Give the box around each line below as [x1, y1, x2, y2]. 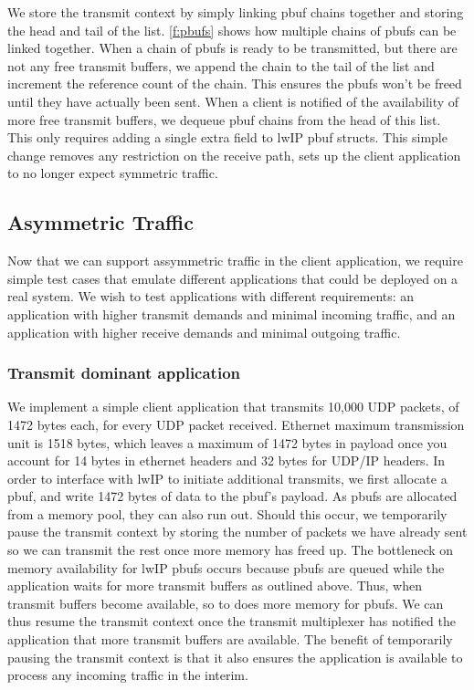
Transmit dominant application [7, 361, 241, 384]
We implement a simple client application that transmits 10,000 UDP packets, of [7, 397, 459, 416]
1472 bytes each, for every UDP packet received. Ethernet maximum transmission [7, 414, 465, 434]
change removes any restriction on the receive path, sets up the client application [7, 145, 461, 164]
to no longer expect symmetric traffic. [7, 163, 218, 183]
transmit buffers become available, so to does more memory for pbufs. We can [7, 593, 444, 612]
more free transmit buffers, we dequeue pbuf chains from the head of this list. [7, 110, 441, 129]
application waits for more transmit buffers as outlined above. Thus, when [7, 576, 422, 595]
